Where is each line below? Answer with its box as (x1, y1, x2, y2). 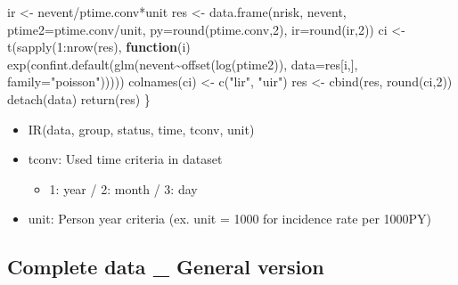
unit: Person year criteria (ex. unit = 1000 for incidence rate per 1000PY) (28, 209, 432, 228)
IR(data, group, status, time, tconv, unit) (28, 119, 255, 138)
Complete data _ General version (7, 253, 324, 281)
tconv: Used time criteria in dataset (28, 150, 223, 168)
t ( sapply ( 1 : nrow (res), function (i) (7, 37, 191, 56)
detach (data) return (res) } (7, 89, 151, 108)
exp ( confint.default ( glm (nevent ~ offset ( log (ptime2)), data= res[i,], (7, 54, 358, 73)
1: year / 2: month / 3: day (49, 179, 198, 198)
